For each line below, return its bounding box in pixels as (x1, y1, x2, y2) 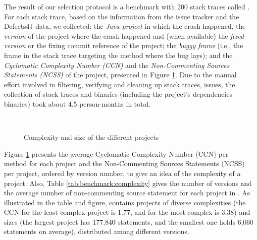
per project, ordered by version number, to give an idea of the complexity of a (4, 168, 241, 178)
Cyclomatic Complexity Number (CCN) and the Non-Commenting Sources (4, 60, 230, 70)
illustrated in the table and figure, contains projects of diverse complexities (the (4, 197, 246, 207)
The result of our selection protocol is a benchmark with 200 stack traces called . (4, 1, 250, 11)
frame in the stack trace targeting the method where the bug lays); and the (4, 50, 233, 60)
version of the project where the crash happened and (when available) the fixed (4, 30, 244, 41)
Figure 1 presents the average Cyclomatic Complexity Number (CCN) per (4, 148, 229, 159)
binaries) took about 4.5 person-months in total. (4, 98, 151, 109)
